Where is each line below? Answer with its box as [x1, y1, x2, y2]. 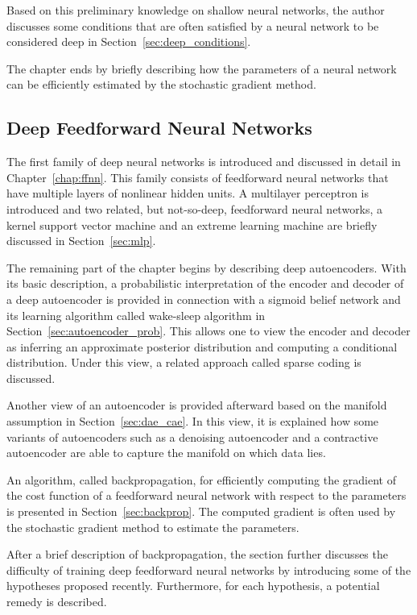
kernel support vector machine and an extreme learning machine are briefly [6, 216, 378, 233]
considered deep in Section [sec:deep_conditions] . [6, 33, 251, 50]
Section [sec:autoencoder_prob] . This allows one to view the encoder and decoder [6, 322, 411, 339]
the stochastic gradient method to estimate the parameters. [6, 518, 299, 535]
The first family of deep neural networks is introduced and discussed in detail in [6, 153, 401, 170]
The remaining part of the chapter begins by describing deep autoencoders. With [6, 259, 407, 276]
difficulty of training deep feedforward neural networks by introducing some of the [6, 561, 411, 578]
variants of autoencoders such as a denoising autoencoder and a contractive [6, 428, 378, 445]
